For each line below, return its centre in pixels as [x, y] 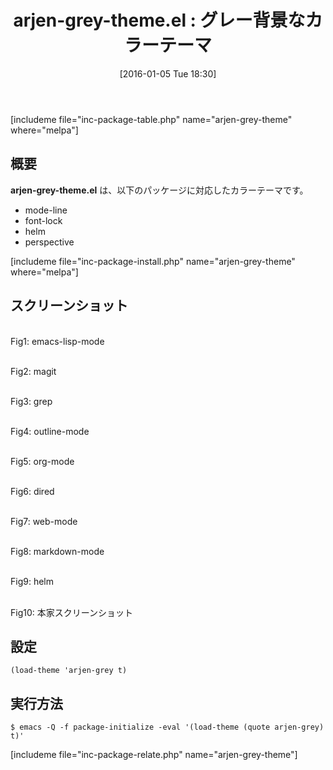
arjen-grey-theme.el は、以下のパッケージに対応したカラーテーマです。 [159, 190]
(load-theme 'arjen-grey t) [69, 671]
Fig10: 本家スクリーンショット [72, 612]
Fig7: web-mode [44, 521]
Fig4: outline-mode [50, 431]
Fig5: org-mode [42, 461]
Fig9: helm [32, 581]
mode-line [46, 210]
